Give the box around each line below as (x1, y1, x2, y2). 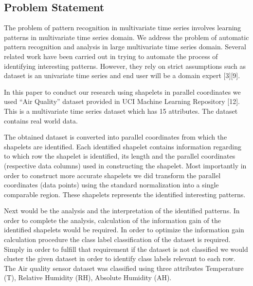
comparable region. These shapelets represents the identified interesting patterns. (4, 189, 246, 199)
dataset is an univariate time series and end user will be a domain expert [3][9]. (4, 70, 240, 81)
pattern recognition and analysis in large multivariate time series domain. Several (4, 41, 246, 52)
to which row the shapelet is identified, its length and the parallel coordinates (4, 151, 235, 161)
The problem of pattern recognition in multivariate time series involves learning (4, 22, 241, 33)
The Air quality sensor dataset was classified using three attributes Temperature (4, 263, 244, 273)
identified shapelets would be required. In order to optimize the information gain (4, 225, 244, 235)
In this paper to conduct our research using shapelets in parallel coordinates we (4, 86, 241, 97)
